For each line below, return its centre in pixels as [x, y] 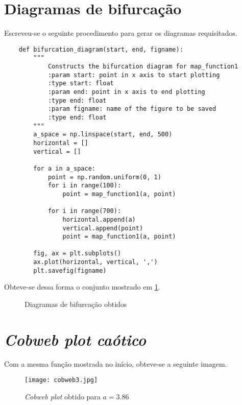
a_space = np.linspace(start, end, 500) [103, 135]
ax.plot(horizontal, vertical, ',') [95, 262]
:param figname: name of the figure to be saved [132, 109]
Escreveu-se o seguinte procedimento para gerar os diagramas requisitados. [121, 33]
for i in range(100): [84, 186]
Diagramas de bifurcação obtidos [76, 304]
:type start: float [81, 84]
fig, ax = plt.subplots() [77, 254]
